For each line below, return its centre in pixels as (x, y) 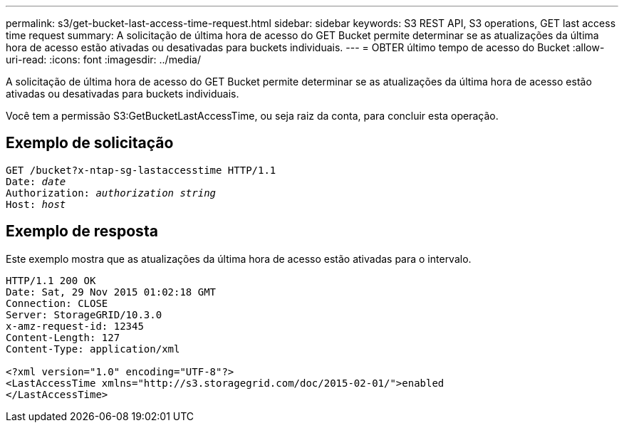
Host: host (36, 204)
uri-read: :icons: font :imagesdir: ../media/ (103, 59)
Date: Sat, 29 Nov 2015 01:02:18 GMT (111, 292)
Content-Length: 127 (63, 337)
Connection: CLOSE (57, 303)
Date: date (36, 181)
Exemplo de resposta (82, 231)
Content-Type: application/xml (93, 349)
